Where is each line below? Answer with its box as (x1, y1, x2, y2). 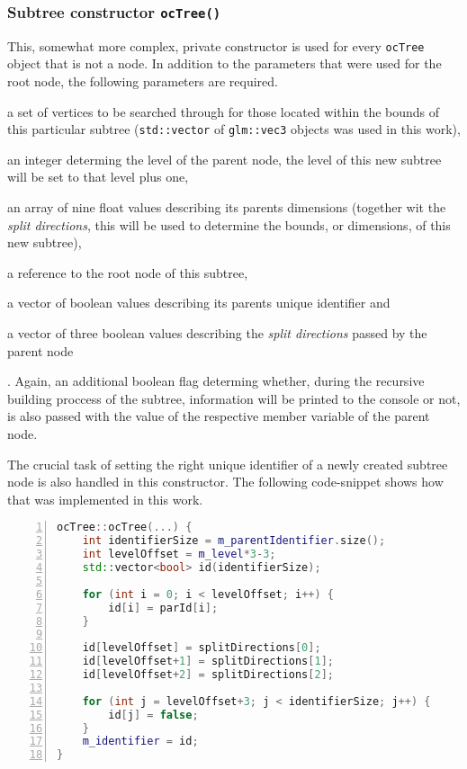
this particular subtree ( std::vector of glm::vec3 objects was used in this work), (7, 120, 461, 139)
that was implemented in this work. (7, 489, 203, 508)
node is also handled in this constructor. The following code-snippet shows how (7, 472, 444, 491)
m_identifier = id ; (82, 735, 199, 748)
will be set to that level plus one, (7, 167, 189, 186)
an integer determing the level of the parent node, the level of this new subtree (7, 149, 442, 168)
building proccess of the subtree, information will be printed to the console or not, (7, 389, 461, 407)
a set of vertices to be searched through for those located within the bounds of (7, 102, 440, 121)
